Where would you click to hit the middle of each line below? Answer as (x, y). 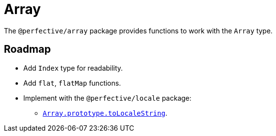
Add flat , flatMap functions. (72, 83)
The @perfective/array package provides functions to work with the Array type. (138, 30)
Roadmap (27, 49)
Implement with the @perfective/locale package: (107, 98)
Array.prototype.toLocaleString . (105, 113)
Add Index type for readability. (73, 68)
